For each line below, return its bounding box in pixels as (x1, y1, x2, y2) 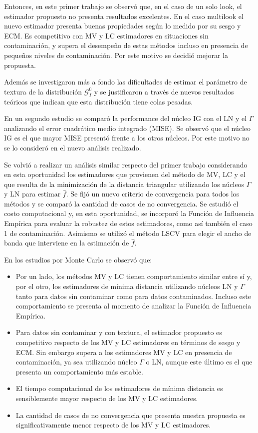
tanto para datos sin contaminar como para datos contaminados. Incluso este (15, 290, 251, 301)
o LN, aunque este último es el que (146, 356, 253, 367)
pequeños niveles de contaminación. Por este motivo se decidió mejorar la (4, 49, 228, 60)
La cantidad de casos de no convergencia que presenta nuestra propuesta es (15, 409, 246, 420)
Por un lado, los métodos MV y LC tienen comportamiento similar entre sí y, (15, 271, 252, 281)
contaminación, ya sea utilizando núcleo (15, 356, 137, 367)
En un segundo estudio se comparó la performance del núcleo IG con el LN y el (4, 113, 247, 123)
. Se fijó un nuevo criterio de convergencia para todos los (66, 188, 240, 199)
